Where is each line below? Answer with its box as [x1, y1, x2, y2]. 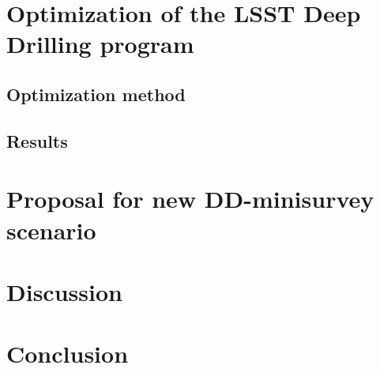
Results [6, 128, 68, 152]
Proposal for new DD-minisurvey [6, 183, 374, 215]
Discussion [6, 275, 122, 307]
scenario [6, 213, 96, 246]
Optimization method [6, 81, 186, 106]
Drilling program [6, 28, 194, 60]
